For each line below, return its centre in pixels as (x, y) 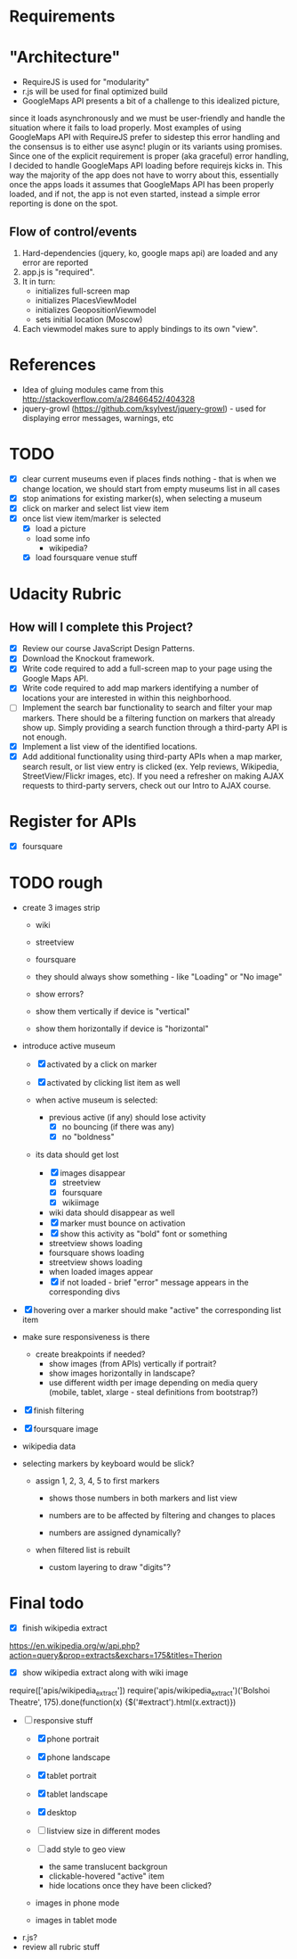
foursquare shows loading (96, 1252)
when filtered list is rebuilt (83, 1550)
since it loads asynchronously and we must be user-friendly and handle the (147, 119)
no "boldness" (88, 1137)
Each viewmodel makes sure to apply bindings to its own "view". (140, 328)
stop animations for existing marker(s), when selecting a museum (142, 498)
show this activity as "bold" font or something (144, 1234)
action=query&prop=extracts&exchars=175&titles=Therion (116, 1655)
